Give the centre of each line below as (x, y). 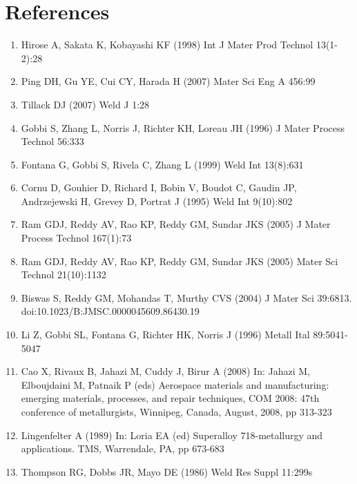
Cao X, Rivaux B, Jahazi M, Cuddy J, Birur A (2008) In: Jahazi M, (165, 371)
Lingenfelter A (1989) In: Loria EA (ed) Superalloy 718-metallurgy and (172, 435)
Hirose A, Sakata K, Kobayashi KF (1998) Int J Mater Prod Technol (167, 45)
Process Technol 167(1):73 (76, 238)
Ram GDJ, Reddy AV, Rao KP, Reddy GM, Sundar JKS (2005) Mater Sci (180, 261)
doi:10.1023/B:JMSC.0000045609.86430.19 (110, 311)
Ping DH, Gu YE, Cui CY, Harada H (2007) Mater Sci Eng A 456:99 (168, 81)
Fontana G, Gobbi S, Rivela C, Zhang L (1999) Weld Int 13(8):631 (162, 164)
